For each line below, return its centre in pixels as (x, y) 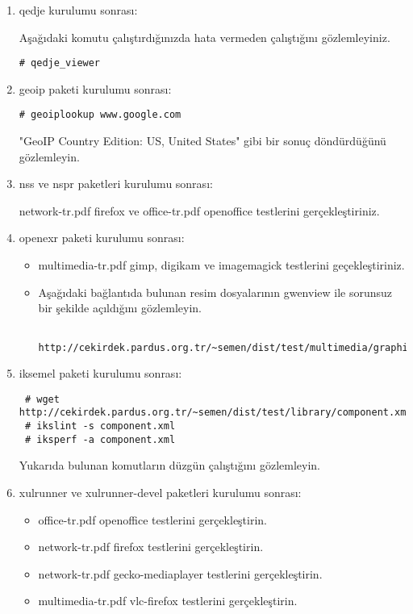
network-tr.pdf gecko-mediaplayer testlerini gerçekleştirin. (180, 573)
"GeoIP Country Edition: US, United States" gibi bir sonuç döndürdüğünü (202, 141)
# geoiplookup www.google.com (100, 115)
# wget (42, 399)
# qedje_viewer (60, 63)
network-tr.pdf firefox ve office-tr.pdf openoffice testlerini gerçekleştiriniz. (199, 210)
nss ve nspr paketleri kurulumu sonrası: (116, 184)
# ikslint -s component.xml (100, 426)
